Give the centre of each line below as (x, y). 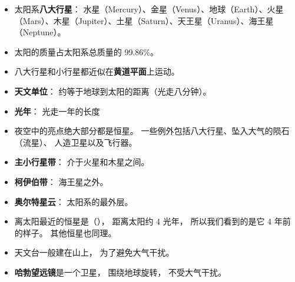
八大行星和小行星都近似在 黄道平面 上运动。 (97, 71)
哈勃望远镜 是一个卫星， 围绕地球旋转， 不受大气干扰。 (120, 272)
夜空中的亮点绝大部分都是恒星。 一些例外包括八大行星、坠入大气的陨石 (152, 131)
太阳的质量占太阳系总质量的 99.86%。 (87, 51)
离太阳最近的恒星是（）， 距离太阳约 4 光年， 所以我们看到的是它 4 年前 (153, 221)
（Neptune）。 (40, 32)
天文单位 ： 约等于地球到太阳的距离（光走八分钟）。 (113, 91)
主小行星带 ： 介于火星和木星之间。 (82, 162)
